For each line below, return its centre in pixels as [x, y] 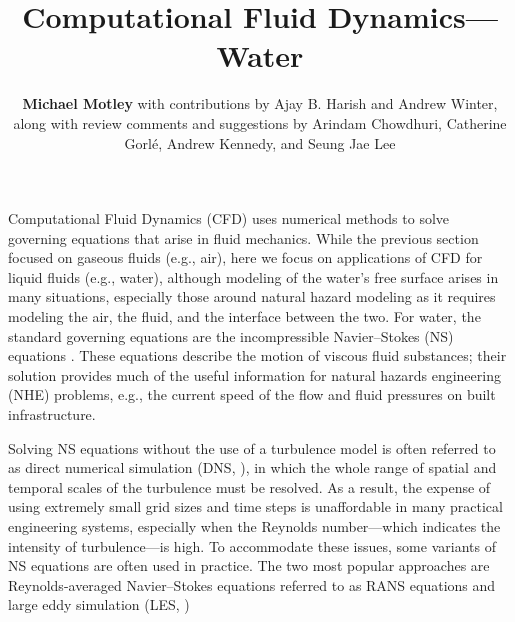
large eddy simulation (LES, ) [99, 604]
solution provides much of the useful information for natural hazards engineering [254, 374]
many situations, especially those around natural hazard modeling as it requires [252, 296]
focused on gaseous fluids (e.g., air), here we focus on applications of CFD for [245, 257]
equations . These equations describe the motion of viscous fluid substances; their [257, 355]
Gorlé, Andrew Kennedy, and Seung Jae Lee [260, 142]
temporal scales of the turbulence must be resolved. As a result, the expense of [249, 486]
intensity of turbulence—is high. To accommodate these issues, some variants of [252, 545]
